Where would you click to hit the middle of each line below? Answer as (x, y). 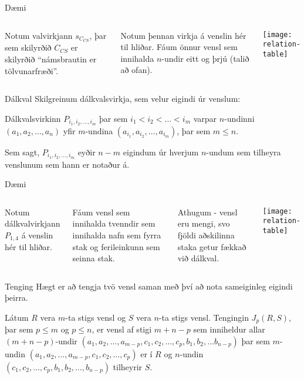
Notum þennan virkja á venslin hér (183, 35)
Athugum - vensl (207, 212)
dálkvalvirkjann (33, 223)
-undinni (239, 118)
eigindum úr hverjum (161, 152)
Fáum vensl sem (101, 212)
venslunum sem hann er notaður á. (67, 164)
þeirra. (16, 297)
